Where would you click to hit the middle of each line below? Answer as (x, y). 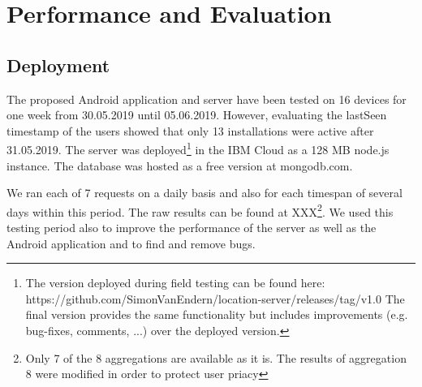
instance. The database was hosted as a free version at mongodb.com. (180, 165)
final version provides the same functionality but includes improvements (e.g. (217, 314)
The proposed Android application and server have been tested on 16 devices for (207, 99)
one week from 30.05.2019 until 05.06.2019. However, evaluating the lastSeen (197, 115)
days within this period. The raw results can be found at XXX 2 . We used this (200, 210)
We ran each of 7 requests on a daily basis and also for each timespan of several (205, 193)
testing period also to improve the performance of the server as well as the (192, 228)
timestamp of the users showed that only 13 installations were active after (190, 130)
